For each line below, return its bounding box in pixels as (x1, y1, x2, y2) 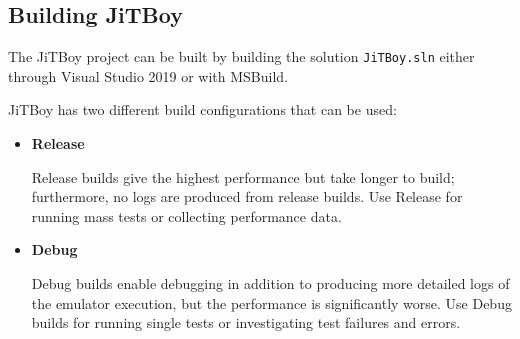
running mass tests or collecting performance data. (31, 205, 342, 226)
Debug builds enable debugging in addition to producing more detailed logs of (31, 273, 510, 294)
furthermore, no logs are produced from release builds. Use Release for (31, 186, 463, 207)
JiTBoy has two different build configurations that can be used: (8, 99, 397, 120)
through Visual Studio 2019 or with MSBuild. (8, 65, 289, 86)
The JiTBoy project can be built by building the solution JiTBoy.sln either (8, 46, 475, 67)
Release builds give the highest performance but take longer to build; (31, 166, 455, 187)
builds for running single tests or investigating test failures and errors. (31, 312, 461, 333)
